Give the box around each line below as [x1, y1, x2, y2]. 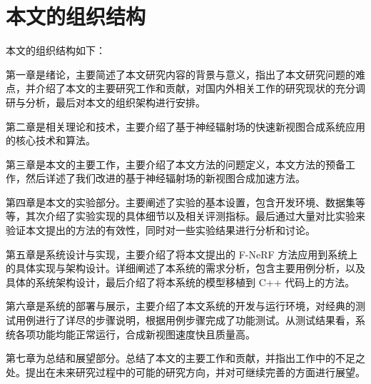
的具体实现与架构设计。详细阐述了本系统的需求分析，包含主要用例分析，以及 [6, 261, 365, 276]
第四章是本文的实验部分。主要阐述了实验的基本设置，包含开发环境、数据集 [6, 194, 355, 209]
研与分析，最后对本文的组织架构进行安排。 [6, 94, 205, 109]
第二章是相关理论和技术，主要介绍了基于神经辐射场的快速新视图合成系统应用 [6, 118, 365, 133]
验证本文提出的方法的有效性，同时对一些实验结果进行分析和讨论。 [6, 223, 315, 238]
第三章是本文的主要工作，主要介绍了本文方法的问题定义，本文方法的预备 [6, 156, 345, 171]
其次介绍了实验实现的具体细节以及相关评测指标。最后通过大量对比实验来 [25, 208, 365, 223]
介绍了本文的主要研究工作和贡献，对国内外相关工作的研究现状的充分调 [35, 81, 365, 96]
